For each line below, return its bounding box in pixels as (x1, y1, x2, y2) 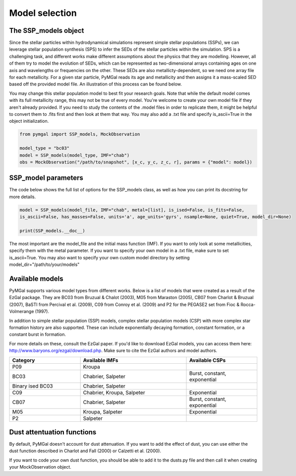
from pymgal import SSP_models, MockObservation (19, 132, 140, 137)
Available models (9, 274, 64, 283)
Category (12, 357, 35, 364)
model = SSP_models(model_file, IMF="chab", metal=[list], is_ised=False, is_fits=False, (19, 207, 245, 213)
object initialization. (9, 118, 49, 124)
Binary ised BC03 (12, 383, 53, 390)
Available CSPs (189, 357, 226, 364)
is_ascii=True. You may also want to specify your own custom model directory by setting (9, 254, 190, 260)
